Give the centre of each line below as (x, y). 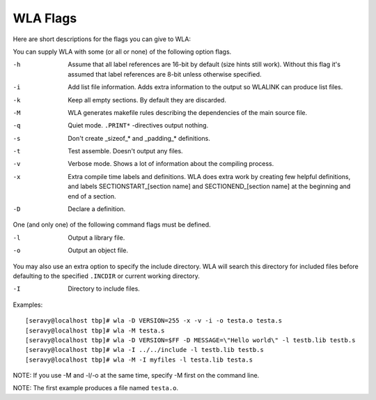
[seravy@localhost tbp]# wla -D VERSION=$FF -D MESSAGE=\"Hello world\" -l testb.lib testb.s (190, 340)
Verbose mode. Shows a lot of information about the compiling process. (171, 164)
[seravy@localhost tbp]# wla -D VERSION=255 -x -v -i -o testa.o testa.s (154, 321)
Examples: (28, 305)
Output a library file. (96, 238)
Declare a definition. (97, 209)
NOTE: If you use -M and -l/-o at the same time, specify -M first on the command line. (136, 376)
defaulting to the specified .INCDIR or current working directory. (106, 276)
